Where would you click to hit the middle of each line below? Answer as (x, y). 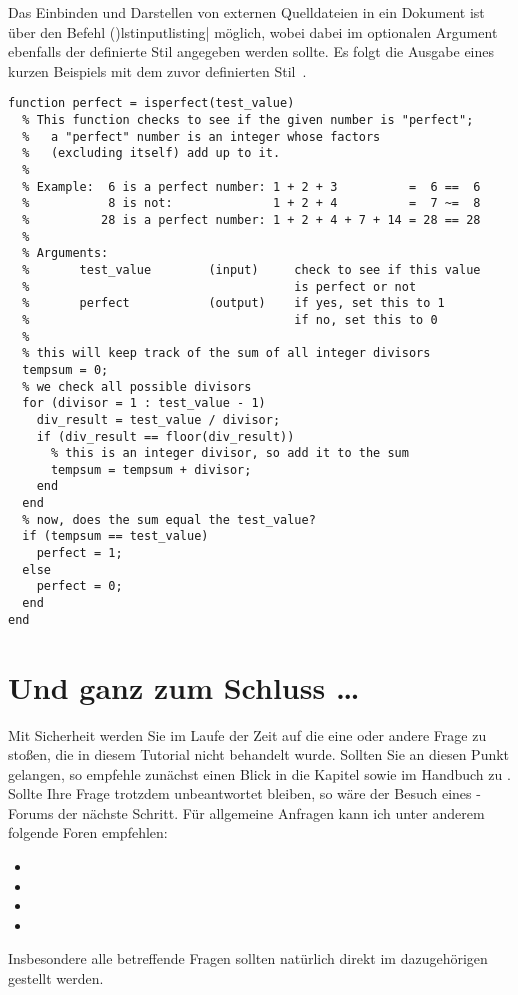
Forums (31, 812)
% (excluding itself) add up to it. (151, 153)
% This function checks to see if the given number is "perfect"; (248, 120)
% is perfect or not (219, 286)
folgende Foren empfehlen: (88, 832)
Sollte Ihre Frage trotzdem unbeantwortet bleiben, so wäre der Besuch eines (240, 793)
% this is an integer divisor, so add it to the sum (229, 453)
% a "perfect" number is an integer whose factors (201, 136)
